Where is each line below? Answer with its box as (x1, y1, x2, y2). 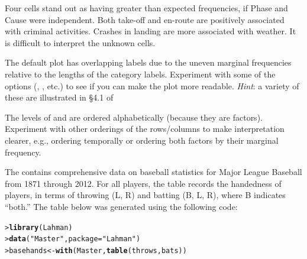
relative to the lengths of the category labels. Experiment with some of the (5, 67, 276, 80)
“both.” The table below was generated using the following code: (5, 200, 238, 212)
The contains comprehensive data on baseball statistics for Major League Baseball (5, 166, 302, 178)
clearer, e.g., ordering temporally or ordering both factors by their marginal (5, 134, 279, 146)
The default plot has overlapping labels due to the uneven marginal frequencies (5, 56, 292, 69)
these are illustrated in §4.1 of (5, 91, 114, 103)
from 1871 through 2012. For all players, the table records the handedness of (5, 177, 282, 189)
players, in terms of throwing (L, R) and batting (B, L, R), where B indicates (5, 189, 286, 201)
